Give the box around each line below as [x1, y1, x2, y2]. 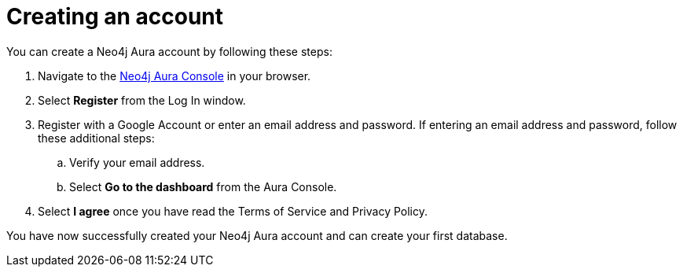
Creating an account [6, 3, 224, 30]
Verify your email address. [69, 155, 205, 169]
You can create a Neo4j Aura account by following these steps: [6, 44, 332, 58]
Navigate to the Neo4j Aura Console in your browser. [38, 68, 311, 83]
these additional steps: [38, 131, 155, 145]
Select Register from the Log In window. [38, 93, 246, 107]
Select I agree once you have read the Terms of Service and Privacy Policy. [38, 204, 428, 218]
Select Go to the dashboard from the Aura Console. [69, 179, 337, 194]
